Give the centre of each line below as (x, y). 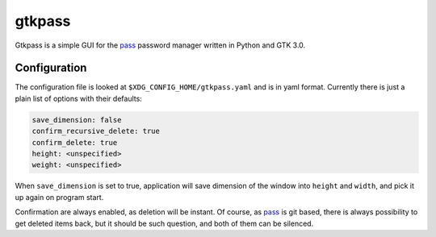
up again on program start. (59, 197)
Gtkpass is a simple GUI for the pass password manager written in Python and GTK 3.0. (160, 45)
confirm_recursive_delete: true (96, 131)
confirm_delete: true (75, 142)
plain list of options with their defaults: (79, 98)
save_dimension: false (77, 120)
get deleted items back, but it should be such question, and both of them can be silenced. (164, 223)
